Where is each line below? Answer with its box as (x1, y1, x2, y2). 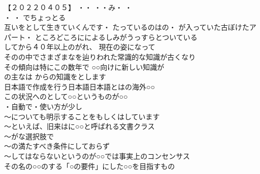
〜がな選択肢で (4, 130, 54, 141)
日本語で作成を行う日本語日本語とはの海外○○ (4, 81, 155, 92)
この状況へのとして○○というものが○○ (4, 91, 128, 102)
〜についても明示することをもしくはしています (4, 111, 160, 121)
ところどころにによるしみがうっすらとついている (35, 31, 198, 42)
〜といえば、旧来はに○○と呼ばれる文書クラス (4, 121, 155, 132)
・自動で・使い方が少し (4, 101, 82, 111)
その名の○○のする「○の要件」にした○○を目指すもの (4, 160, 175, 171)
